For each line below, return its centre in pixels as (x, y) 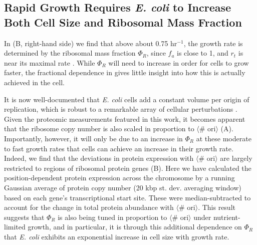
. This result (217, 207)
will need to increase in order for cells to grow (179, 62)
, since (156, 53)
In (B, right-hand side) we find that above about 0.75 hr (91, 43)
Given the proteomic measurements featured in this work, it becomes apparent (125, 118)
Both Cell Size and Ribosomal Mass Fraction (123, 22)
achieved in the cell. (34, 82)
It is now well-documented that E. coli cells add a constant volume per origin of (127, 99)
